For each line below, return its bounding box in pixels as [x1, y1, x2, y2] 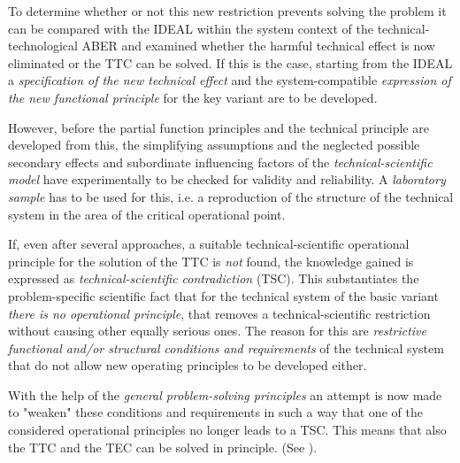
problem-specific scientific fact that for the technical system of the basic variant [8, 286, 439, 305]
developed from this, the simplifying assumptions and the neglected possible [8, 135, 420, 154]
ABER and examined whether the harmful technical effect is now [81, 36, 435, 55]
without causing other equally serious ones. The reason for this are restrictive [8, 321, 426, 340]
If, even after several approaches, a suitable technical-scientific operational [8, 235, 410, 253]
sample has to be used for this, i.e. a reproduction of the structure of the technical [8, 187, 454, 205]
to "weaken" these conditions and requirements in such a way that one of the [8, 403, 423, 421]
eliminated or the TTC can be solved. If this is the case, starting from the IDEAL [8, 53, 453, 72]
